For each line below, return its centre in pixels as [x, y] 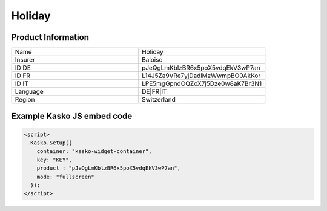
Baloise [152, 60]
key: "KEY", [54, 160]
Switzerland [158, 100]
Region [25, 100]
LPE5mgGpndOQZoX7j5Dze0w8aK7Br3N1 [202, 83]
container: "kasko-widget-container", [94, 151]
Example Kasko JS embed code [72, 116]
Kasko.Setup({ [51, 143]
